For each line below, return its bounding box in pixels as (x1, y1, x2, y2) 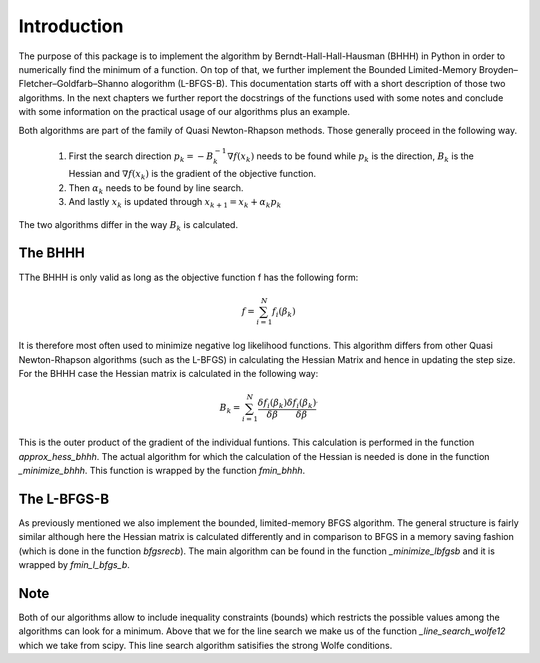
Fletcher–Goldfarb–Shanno (18, 78, 129, 90)
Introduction (18, 15, 124, 37)
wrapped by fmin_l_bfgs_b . (18, 559, 130, 571)
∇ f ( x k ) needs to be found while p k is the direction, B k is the (226, 150, 475, 164)
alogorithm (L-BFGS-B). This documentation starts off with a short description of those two (130, 78, 506, 90)
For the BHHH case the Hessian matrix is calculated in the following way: (18, 368, 319, 380)
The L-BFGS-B (18, 490, 110, 507)
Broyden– (478, 63, 519, 75)
